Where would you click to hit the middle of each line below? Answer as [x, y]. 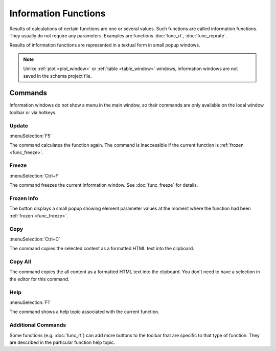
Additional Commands [38, 325]
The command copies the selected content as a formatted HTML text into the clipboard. [102, 249]
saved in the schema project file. [57, 76]
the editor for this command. [39, 279]
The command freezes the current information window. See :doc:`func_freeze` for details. [104, 185]
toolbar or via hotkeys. [33, 112]
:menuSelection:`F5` [31, 136]
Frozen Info [24, 199]
